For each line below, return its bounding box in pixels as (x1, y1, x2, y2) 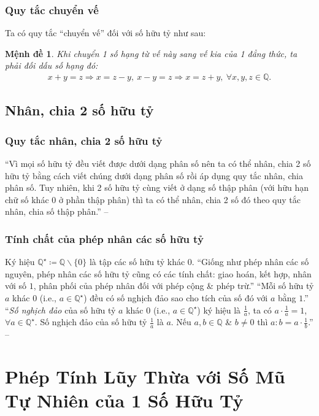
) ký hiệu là (197, 303, 241, 316)
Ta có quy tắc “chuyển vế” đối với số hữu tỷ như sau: (5, 26, 206, 39)
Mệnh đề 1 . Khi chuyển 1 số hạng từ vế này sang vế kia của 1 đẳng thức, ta (5, 47, 298, 60)
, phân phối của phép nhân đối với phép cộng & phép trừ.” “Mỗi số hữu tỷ (33, 279, 314, 292)
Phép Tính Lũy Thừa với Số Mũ (5, 364, 285, 389)
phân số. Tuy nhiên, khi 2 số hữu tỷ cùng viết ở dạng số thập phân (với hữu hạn (5, 181, 309, 194)
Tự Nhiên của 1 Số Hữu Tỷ (5, 388, 244, 413)
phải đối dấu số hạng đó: (5, 59, 98, 72)
